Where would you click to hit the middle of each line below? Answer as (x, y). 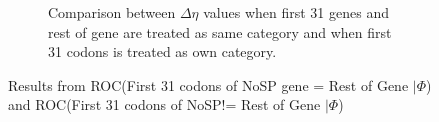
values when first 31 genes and (296, 12)
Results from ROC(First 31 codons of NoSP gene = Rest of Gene (208, 84)
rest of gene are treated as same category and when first (220, 31)
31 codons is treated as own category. (162, 51)
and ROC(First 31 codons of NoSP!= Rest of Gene (164, 104)
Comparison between (112, 12)
